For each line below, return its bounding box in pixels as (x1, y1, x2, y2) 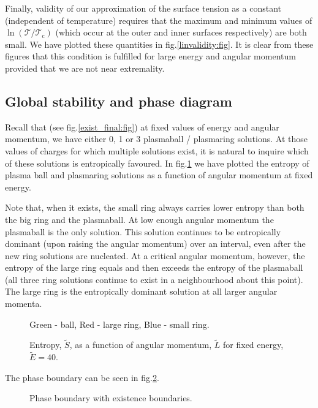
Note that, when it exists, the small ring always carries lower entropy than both (5, 201, 305, 214)
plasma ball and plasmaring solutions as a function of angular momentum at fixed (5, 168, 313, 181)
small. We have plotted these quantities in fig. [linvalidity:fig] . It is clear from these (5, 37, 314, 50)
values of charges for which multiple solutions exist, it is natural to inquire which (5, 144, 309, 157)
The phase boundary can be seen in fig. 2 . (5, 371, 159, 383)
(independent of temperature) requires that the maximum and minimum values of (5, 13, 312, 26)
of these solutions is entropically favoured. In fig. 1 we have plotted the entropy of (5, 156, 309, 169)
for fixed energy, (223, 338, 284, 351)
